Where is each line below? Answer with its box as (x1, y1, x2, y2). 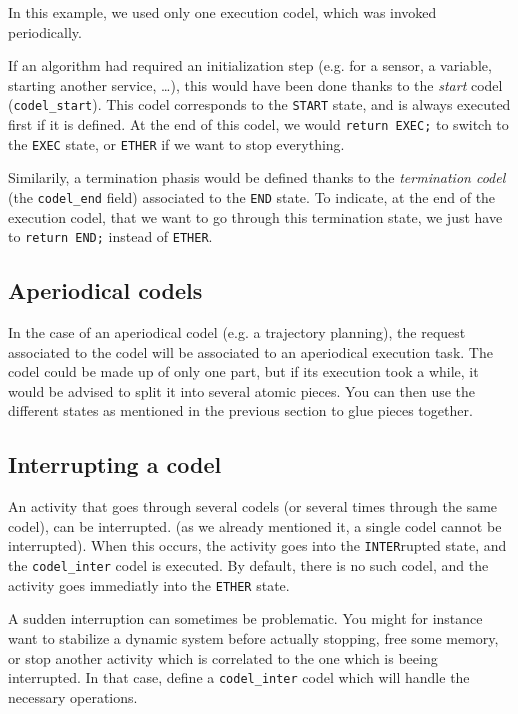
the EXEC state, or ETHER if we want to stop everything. (8, 133, 345, 154)
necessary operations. (8, 686, 138, 707)
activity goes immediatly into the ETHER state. (8, 574, 290, 595)
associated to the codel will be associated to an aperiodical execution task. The (8, 341, 493, 362)
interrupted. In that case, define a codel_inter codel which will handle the (8, 667, 470, 688)
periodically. (8, 21, 82, 42)
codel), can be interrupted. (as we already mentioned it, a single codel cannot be (8, 515, 502, 536)
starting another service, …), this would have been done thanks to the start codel (8, 74, 503, 95)
